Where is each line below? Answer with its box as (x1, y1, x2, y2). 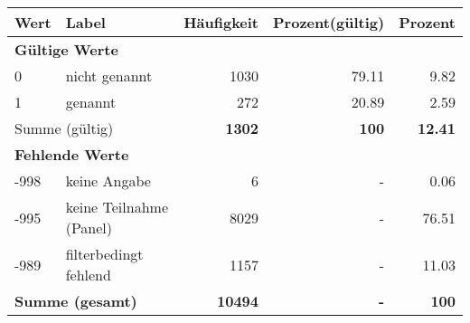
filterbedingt (65, 243, 144, 264)
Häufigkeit (183, 12, 259, 33)
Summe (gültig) (14, 118, 114, 138)
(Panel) (65, 217, 113, 238)
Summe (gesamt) (14, 290, 137, 311)
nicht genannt (65, 65, 153, 86)
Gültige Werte (14, 39, 118, 60)
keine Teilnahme (65, 196, 168, 217)
